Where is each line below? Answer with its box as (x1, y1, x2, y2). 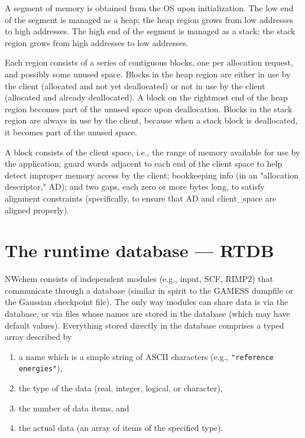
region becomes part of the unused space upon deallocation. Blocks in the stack (5, 102, 293, 115)
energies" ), (18, 362, 63, 374)
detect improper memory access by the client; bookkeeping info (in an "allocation (5, 168, 299, 181)
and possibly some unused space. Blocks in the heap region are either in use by (5, 67, 291, 80)
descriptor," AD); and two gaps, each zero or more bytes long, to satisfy (5, 180, 265, 193)
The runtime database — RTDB (5, 238, 274, 262)
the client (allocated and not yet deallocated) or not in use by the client (5, 79, 265, 92)
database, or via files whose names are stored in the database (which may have (5, 307, 290, 319)
